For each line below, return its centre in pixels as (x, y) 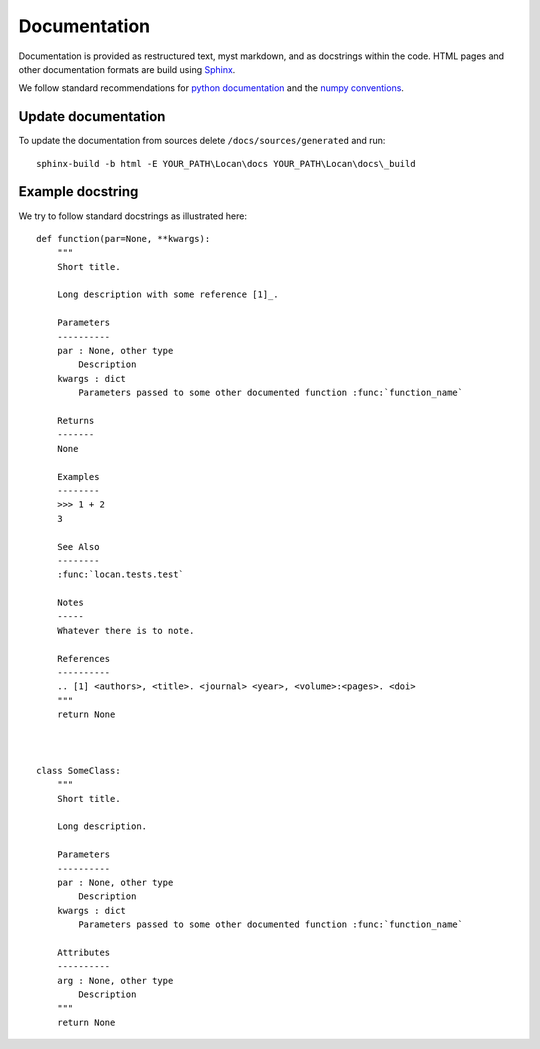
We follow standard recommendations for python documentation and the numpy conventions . (211, 88)
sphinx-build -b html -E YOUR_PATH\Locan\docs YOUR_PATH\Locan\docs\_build (226, 163)
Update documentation (92, 116)
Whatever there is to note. (125, 630)
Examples (78, 476)
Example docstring (78, 191)
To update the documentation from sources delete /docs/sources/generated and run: (202, 141)
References (83, 658)
